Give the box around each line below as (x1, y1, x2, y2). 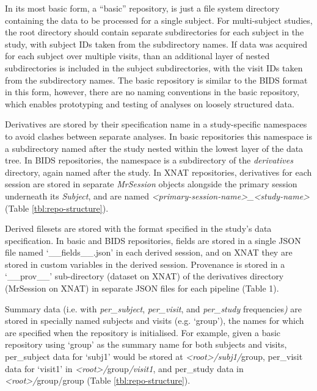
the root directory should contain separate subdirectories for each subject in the (5, 26, 304, 38)
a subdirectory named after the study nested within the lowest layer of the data (5, 142, 304, 154)
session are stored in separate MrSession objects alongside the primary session (5, 178, 297, 190)
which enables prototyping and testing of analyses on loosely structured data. (5, 97, 294, 110)
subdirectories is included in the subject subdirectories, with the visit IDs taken (5, 61, 303, 74)
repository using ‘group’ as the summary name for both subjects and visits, (5, 338, 287, 351)
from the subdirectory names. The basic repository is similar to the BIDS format (5, 73, 308, 86)
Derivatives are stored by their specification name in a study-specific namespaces (5, 118, 307, 131)
